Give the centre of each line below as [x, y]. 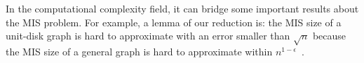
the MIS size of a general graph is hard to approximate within [139, 51]
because [329, 36]
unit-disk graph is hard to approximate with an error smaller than [148, 36]
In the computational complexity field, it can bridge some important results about [182, 8]
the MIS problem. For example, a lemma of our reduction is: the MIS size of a [174, 22]
